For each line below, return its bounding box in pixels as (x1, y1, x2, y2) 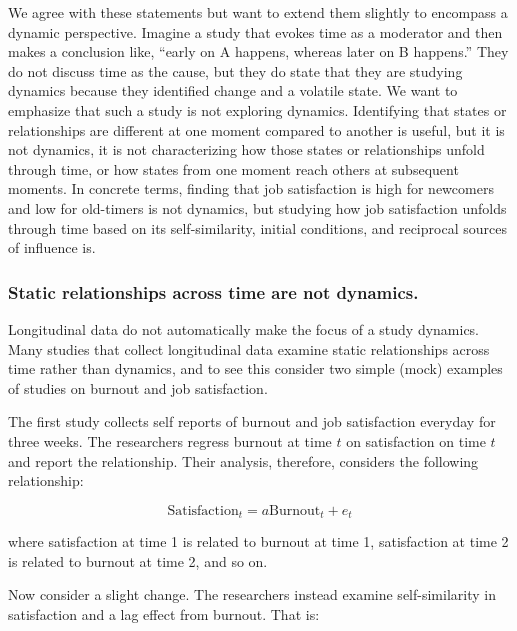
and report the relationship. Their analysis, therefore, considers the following (8, 450, 479, 471)
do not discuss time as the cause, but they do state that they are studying (8, 60, 463, 81)
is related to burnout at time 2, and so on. (8, 550, 268, 571)
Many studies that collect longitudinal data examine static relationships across (8, 338, 490, 359)
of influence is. (8, 237, 96, 258)
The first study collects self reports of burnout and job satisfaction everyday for (8, 411, 496, 432)
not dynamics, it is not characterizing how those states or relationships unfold (8, 139, 485, 160)
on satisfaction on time (346, 430, 486, 451)
